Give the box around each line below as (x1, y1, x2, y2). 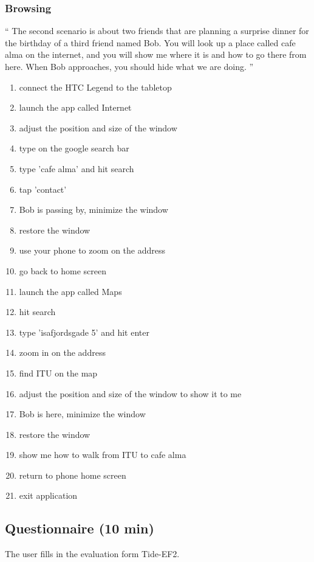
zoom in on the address (19, 346, 106, 359)
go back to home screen (19, 264, 106, 277)
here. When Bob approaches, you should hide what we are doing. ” (5, 60, 254, 72)
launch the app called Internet (19, 101, 132, 114)
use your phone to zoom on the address (19, 244, 166, 257)
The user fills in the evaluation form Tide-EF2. (5, 547, 180, 560)
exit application (19, 489, 78, 502)
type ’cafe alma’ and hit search (19, 162, 134, 175)
